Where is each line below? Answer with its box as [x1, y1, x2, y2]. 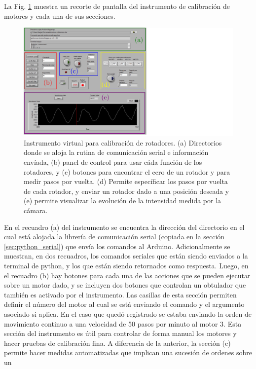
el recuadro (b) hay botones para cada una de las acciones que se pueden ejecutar [4, 270, 251, 280]
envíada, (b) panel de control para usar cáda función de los [24, 157, 202, 167]
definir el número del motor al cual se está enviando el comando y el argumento [4, 299, 245, 309]
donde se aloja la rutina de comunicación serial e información [24, 147, 209, 157]
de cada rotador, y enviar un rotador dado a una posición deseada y [24, 185, 229, 196]
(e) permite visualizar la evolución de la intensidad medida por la [24, 195, 221, 206]
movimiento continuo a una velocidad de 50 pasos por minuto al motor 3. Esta [4, 318, 242, 329]
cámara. [24, 205, 48, 215]
